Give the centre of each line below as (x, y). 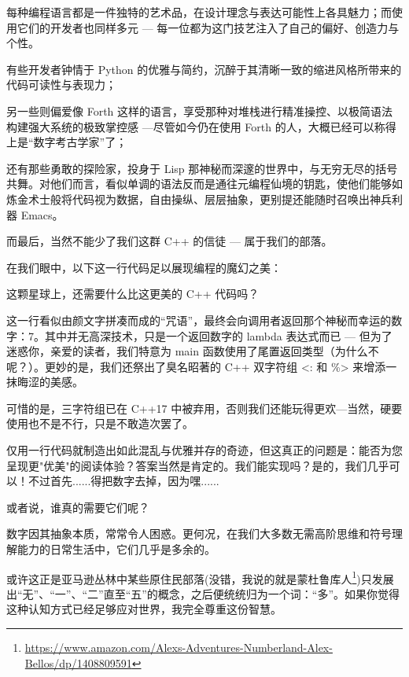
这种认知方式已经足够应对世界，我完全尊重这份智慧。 (144, 609)
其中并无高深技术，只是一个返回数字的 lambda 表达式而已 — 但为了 (218, 335)
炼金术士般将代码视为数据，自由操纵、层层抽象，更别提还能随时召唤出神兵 (199, 199)
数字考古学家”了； (80, 142)
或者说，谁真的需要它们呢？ (78, 507)
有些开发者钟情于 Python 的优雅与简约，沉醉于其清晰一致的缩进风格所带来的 (204, 69)
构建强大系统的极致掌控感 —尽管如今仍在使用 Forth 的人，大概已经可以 (190, 126)
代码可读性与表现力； (61, 85)
